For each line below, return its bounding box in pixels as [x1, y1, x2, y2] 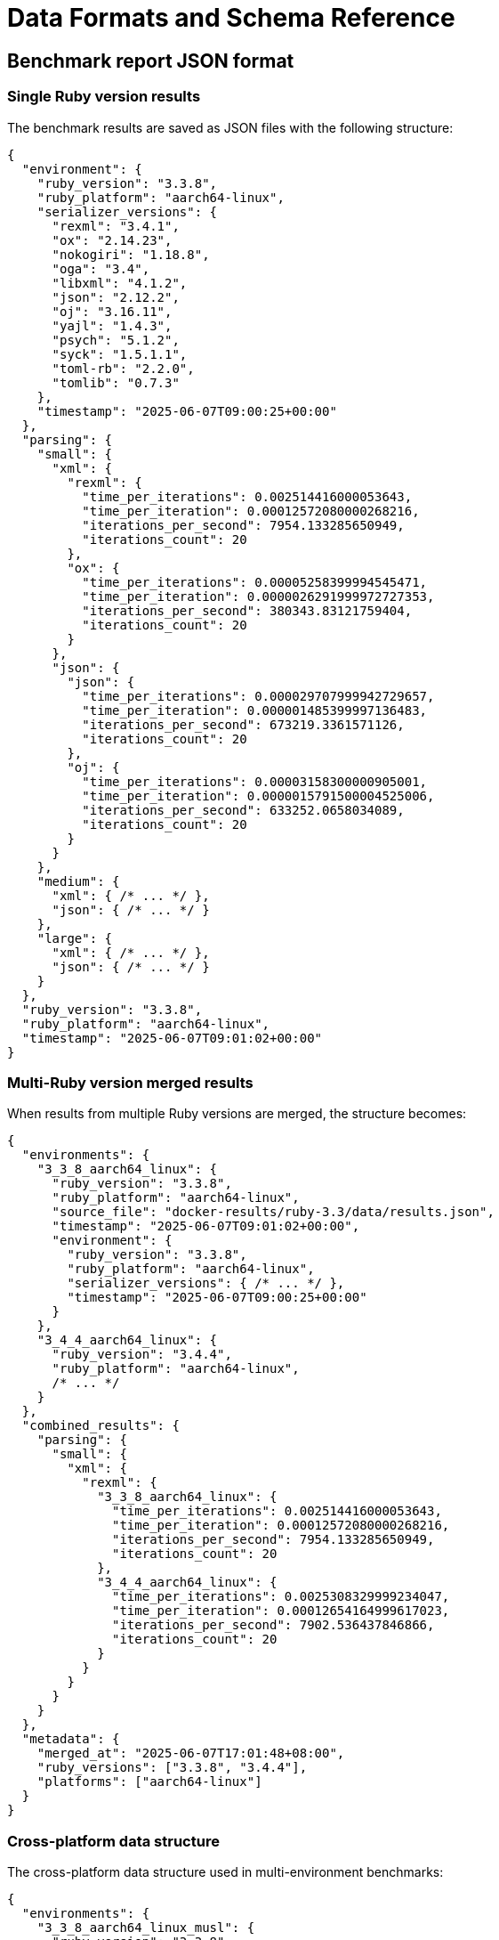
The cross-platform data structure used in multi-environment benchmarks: [7, 1864, 444, 1880]
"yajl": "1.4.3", [52, 318, 173, 333]
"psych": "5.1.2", [52, 332, 180, 347]
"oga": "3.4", [52, 261, 150, 276]
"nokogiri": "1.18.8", [52, 247, 210, 262]
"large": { [36, 930, 113, 946]
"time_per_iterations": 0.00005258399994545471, [82, 574, 428, 589]
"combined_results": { [21, 1418, 180, 1433]
